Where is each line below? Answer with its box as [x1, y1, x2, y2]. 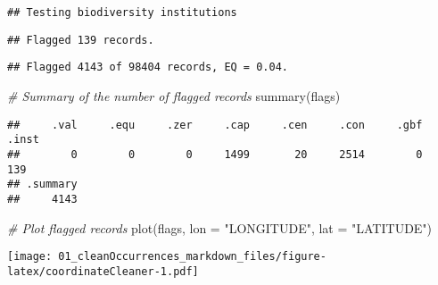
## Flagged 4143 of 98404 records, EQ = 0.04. [7, 61, 288, 74]
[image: [7, 250, 53, 264]
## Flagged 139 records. [7, 33, 154, 46]
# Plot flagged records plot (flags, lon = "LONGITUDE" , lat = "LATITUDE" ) [7, 218, 433, 237]
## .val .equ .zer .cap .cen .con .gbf [7, 118, 423, 131]
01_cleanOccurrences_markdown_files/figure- [58, 250, 326, 264]
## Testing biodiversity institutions [7, 6, 237, 19]
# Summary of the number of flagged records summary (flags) [7, 86, 341, 105]
